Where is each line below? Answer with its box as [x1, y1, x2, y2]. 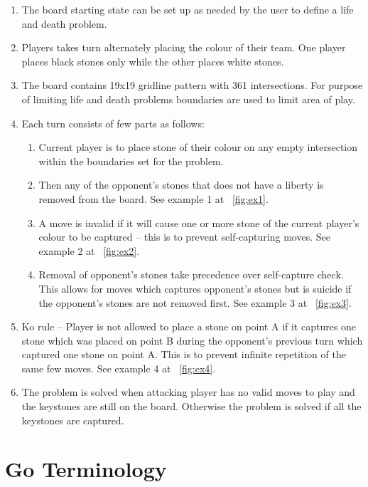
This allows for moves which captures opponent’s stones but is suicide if [38, 281, 352, 295]
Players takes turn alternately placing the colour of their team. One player [21, 40, 346, 55]
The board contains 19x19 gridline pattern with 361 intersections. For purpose [21, 78, 363, 93]
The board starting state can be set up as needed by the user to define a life [21, 2, 354, 16]
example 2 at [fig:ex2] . [38, 243, 140, 258]
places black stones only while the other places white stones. [21, 53, 284, 68]
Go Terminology [5, 454, 167, 483]
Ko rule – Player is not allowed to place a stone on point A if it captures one [21, 319, 357, 334]
